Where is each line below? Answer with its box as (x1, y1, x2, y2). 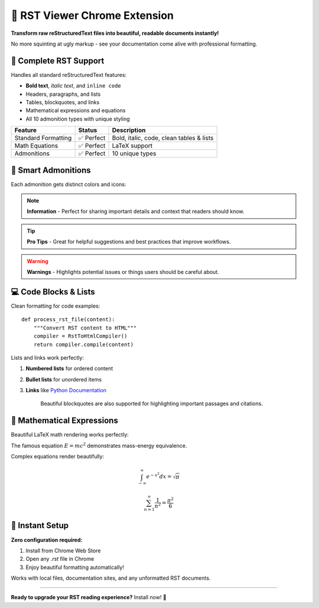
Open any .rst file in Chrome (25, 555, 95, 562)
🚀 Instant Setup (11, 520, 69, 531)
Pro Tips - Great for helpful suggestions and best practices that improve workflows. (27, 238, 231, 245)
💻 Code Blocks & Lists (11, 287, 96, 297)
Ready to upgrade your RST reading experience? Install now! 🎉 (11, 594, 167, 601)
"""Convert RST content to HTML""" (33, 324, 137, 331)
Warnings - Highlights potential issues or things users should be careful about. (27, 269, 219, 276)
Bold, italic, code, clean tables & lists (112, 134, 214, 142)
